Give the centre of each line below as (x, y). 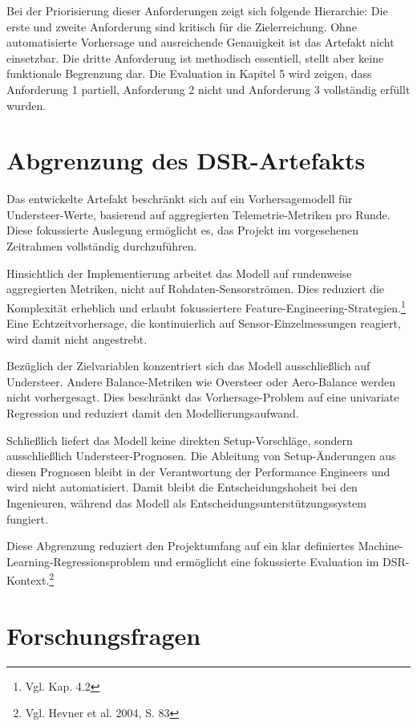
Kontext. (28, 580)
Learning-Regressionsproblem (78, 561)
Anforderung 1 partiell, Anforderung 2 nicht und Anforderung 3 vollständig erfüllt (208, 89)
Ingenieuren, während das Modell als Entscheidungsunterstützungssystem (186, 503)
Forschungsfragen (104, 635)
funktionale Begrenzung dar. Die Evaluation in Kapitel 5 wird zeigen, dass (189, 73)
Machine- (381, 546)
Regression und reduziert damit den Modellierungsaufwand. (153, 413)
